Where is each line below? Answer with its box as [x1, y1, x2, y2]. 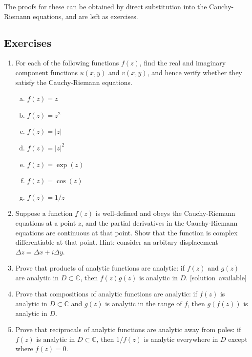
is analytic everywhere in [144, 334, 218, 344]
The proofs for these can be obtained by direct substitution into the [4, 1, 207, 11]
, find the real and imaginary [139, 58, 226, 68]
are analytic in [15, 272, 59, 282]
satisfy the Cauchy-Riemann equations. [15, 77, 132, 87]
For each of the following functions [15, 58, 119, 68]
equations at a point [15, 217, 76, 228]
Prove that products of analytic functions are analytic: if [15, 263, 185, 273]
